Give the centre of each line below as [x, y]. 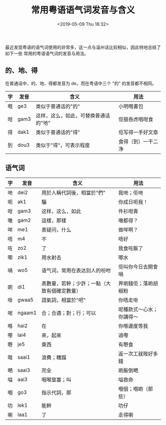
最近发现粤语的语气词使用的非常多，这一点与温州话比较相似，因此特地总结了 [83, 47]
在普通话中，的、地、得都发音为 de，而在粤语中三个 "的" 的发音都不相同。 [81, 83]
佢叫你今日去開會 [138, 267]
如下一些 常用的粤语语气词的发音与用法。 [47, 53]
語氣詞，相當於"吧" [63, 300]
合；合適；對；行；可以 [69, 313]
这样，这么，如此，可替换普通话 [73, 116]
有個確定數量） [64, 291]
